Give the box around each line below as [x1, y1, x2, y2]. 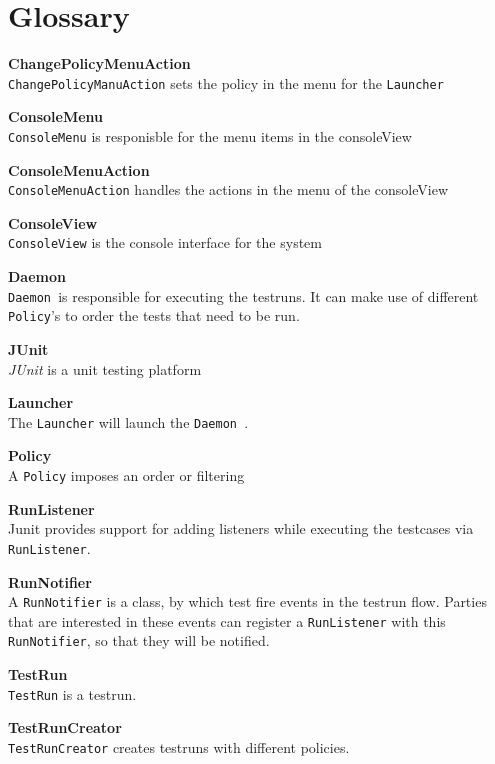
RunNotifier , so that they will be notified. [8, 630, 270, 651]
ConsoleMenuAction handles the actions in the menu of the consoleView [8, 179, 449, 200]
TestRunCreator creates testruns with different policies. [8, 736, 350, 757]
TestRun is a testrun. [8, 683, 137, 704]
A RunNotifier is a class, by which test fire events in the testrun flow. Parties [8, 591, 487, 612]
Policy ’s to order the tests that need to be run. [8, 305, 300, 326]
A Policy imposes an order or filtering [8, 465, 245, 486]
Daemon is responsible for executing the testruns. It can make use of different [8, 285, 479, 306]
